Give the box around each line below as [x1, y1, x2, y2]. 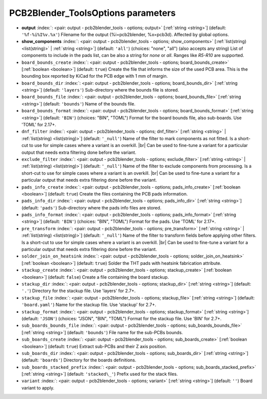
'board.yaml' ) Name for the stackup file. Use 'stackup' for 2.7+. [21, 302, 157, 308]
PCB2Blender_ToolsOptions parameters [9, 7, 176, 18]
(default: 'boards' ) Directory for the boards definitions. [21, 357, 136, 363]
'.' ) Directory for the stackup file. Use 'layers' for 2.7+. [21, 288, 136, 294]
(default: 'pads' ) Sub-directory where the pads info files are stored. [21, 204, 162, 210]
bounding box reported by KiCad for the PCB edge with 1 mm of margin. [21, 73, 168, 79]
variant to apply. [21, 385, 54, 391]
